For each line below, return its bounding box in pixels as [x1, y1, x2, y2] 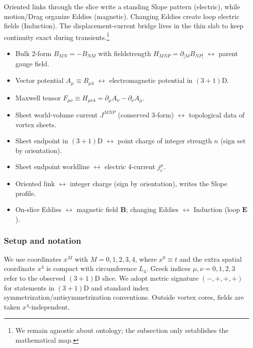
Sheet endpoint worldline [15, 161, 90, 172]
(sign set [220, 135, 246, 146]
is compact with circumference [46, 263, 137, 273]
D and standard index [83, 282, 149, 292]
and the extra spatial [179, 253, 242, 264]
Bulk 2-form [15, 48, 52, 58]
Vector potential [15, 75, 64, 85]
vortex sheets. [15, 119, 56, 129]
